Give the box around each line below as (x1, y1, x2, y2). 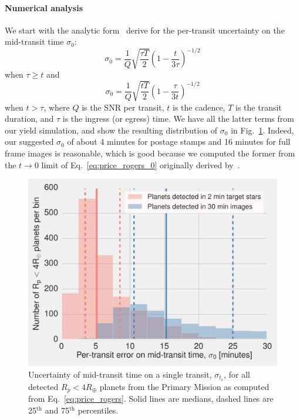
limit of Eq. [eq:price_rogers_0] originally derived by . (41, 158, 240, 171)
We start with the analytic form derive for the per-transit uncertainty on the (5, 24, 285, 36)
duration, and (5, 112, 54, 125)
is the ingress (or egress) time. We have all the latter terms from (62, 112, 294, 125)
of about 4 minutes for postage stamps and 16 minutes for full (67, 135, 291, 148)
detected (28, 380, 59, 392)
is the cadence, (173, 101, 225, 113)
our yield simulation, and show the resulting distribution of (5, 124, 218, 136)
